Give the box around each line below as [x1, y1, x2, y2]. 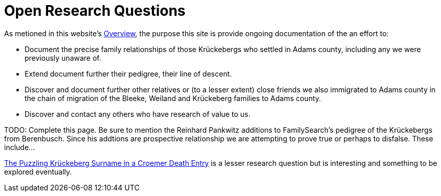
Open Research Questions [4, 2, 186, 19]
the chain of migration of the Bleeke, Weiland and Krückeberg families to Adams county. [25, 93, 321, 103]
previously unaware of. [25, 53, 101, 62]
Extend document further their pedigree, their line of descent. [25, 69, 232, 78]
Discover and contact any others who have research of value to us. [25, 109, 251, 118]
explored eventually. [4, 167, 72, 176]
